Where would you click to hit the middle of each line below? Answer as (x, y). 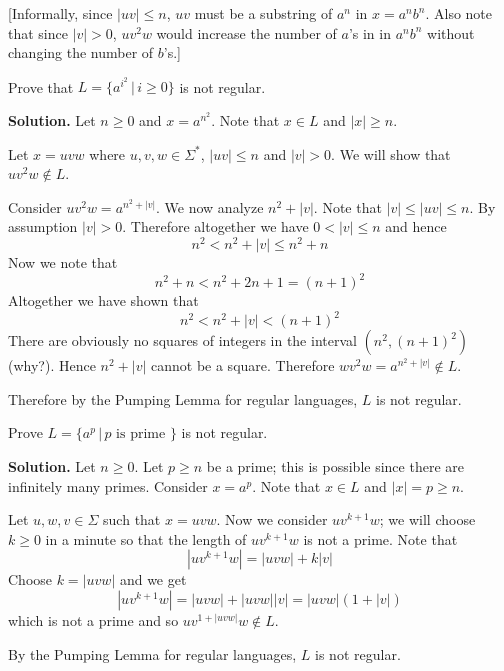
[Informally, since (60, 13)
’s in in (369, 32)
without (451, 32)
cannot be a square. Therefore (243, 365)
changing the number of (81, 52)
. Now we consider (272, 519)
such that (132, 519)
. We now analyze (210, 206)
